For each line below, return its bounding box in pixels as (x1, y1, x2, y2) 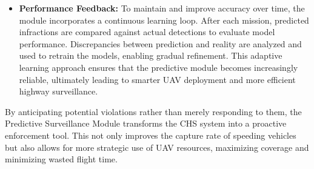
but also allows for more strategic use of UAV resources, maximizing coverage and (5, 141, 309, 153)
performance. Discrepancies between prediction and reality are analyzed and (19, 37, 302, 50)
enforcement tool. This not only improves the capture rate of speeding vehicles (5, 128, 296, 141)
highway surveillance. (19, 85, 98, 98)
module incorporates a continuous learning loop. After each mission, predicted (19, 13, 309, 26)
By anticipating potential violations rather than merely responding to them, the (5, 105, 302, 118)
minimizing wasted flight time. (5, 153, 118, 165)
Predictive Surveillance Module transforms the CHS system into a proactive (5, 117, 287, 130)
